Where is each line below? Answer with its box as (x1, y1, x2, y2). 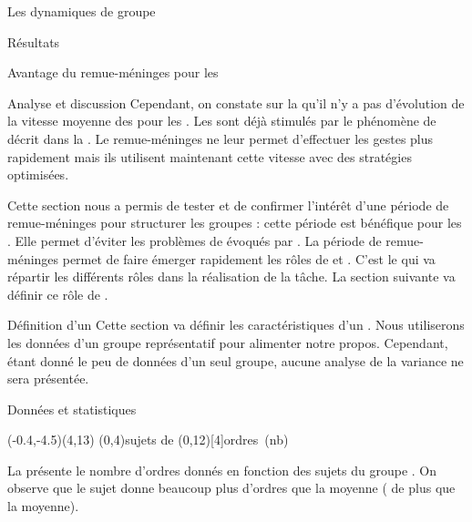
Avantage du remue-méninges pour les (7, 63, 219, 82)
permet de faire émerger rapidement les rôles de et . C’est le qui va (62, 249, 436, 268)
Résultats (7, 32, 60, 51)
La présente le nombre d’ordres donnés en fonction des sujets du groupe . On (7, 460, 437, 479)
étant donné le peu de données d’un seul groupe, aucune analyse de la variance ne (7, 351, 464, 370)
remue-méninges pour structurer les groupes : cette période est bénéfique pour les (7, 213, 462, 232)
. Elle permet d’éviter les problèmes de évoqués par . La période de (7, 230, 382, 250)
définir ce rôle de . (7, 284, 108, 303)
